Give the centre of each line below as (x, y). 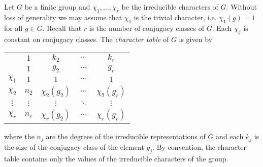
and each (230, 136)
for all (13, 28)
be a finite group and (57, 7)
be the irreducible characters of (170, 7)
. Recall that (62, 28)
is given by (195, 39)
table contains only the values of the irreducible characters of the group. (116, 158)
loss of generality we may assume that (63, 17)
